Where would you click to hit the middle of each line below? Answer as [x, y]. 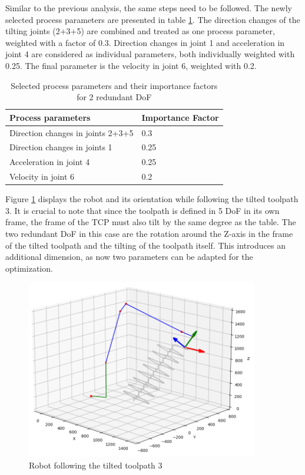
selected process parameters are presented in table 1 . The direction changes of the [153, 19]
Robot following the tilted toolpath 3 [96, 465]
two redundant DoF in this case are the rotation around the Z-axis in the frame [149, 233]
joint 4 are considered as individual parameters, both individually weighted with [150, 54]
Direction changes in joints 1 [61, 147]
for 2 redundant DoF [114, 97]
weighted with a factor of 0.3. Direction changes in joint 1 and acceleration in [145, 42]
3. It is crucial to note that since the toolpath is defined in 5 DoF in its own [142, 210]
